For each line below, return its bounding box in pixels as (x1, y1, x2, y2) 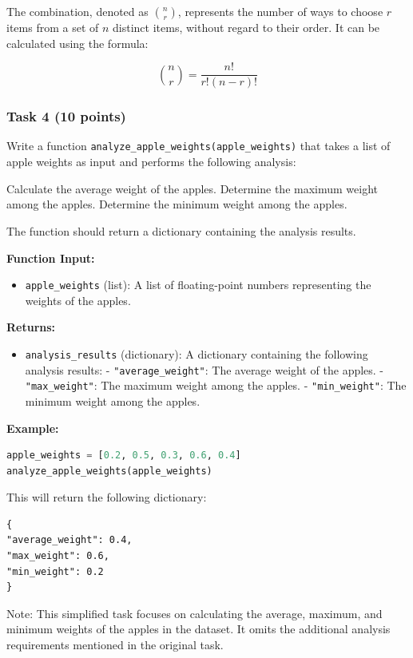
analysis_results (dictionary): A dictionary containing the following (25, 345, 368, 362)
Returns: (6, 319, 56, 335)
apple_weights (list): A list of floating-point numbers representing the (25, 276, 371, 293)
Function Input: (6, 249, 95, 266)
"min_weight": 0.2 (6, 565, 104, 577)
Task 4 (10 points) (6, 106, 126, 126)
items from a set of (6, 19, 99, 35)
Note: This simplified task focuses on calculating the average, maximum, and (6, 604, 383, 621)
